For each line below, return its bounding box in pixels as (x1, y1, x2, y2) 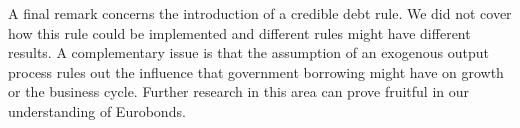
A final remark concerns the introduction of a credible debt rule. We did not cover (8, 3, 512, 23)
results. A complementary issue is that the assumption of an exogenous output (8, 42, 489, 63)
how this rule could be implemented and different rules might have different (8, 22, 471, 43)
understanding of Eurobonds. (8, 100, 186, 121)
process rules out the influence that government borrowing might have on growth (8, 61, 504, 82)
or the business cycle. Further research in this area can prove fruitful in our (8, 81, 470, 102)
